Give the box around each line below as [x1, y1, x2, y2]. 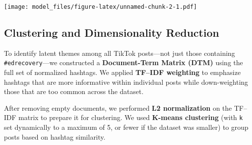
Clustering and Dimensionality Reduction [4, 25, 219, 40]
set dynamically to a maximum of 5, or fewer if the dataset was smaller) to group [4, 122, 249, 132]
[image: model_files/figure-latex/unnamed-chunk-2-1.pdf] [4, 3, 197, 10]
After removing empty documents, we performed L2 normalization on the [4, 102, 232, 113]
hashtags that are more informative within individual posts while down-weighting [4, 76, 248, 87]
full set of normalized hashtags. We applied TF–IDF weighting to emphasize [4, 67, 241, 77]
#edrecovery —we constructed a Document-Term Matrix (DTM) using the [4, 57, 243, 68]
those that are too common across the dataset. [4, 86, 144, 97]
